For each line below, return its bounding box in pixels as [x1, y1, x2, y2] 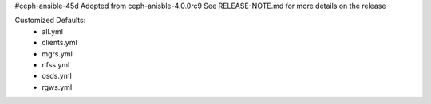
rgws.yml [42, 82, 73, 91]
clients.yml [42, 38, 77, 48]
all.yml [42, 26, 64, 36]
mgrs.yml [42, 48, 73, 59]
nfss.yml [42, 60, 70, 69]
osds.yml [42, 71, 72, 81]
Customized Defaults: [14, 16, 86, 25]
